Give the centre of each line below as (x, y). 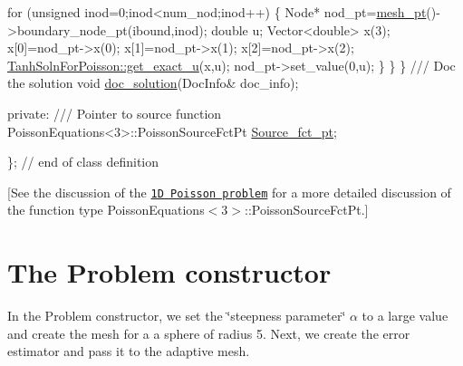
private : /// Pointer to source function (115, 113)
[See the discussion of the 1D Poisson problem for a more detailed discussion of (229, 192)
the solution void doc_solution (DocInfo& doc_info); (153, 83)
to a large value (405, 316)
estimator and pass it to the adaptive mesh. (129, 351)
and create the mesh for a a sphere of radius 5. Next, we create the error (209, 333)
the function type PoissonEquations (106, 210)
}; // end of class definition (83, 162)
